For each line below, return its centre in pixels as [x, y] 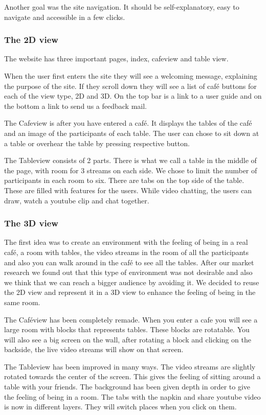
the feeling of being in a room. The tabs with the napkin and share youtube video [132, 396]
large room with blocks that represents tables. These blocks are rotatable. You [127, 329]
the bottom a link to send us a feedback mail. [75, 106]
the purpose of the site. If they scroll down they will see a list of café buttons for [130, 86]
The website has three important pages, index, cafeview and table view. [116, 59]
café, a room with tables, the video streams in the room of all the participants [127, 252]
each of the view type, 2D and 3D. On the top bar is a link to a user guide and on [133, 96]
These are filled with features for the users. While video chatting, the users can [128, 190]
